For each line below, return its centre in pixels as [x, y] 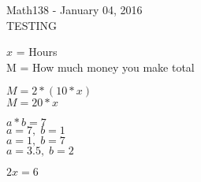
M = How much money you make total [100, 67]
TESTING [32, 25]
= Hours [37, 52]
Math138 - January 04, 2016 [74, 9]
